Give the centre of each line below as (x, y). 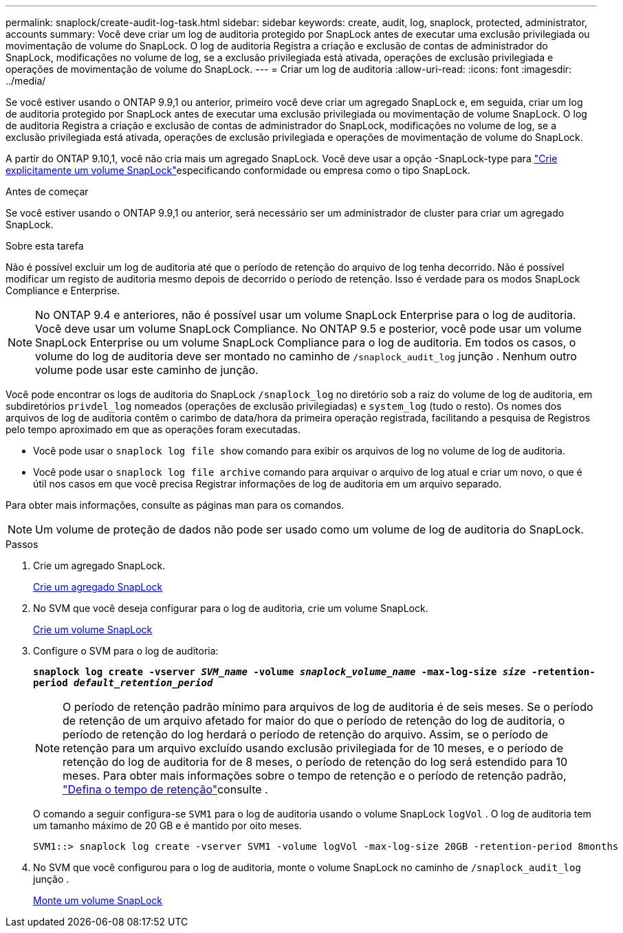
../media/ (26, 81)
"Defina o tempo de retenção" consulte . (165, 789)
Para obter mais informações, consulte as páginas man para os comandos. (175, 505)
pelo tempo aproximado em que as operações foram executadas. (153, 429)
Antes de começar (47, 191)
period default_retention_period (123, 683)
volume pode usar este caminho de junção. (147, 370)
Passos (22, 544)
